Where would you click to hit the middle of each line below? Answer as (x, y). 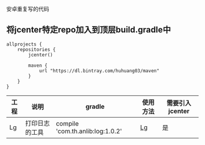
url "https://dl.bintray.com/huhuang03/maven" (99, 71)
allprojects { (24, 44)
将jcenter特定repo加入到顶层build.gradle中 (88, 30)
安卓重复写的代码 (28, 9)
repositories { (37, 49)
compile (67, 123)
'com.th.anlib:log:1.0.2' (89, 131)
